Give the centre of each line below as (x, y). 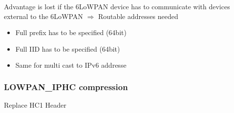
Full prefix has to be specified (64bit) (71, 32)
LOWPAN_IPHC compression (66, 86)
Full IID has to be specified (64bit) (68, 48)
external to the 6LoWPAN (43, 16)
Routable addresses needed (138, 16)
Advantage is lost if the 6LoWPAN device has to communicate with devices (117, 6)
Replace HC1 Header (35, 105)
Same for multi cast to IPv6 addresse (71, 65)
